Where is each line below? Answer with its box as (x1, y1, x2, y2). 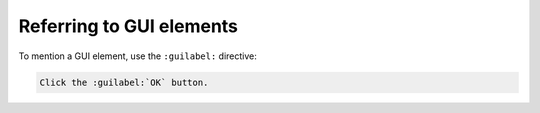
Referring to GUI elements (18, 15, 239, 37)
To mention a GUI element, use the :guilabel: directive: (18, 50, 257, 62)
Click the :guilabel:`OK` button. (39, 76, 209, 88)
